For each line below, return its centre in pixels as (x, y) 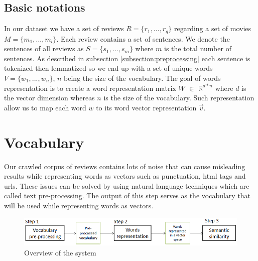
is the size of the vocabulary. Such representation (179, 98)
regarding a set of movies (213, 28)
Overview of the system (60, 253)
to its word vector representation (146, 107)
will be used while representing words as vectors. (79, 205)
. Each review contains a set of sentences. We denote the (143, 38)
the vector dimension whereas (49, 98)
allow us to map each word (45, 107)
